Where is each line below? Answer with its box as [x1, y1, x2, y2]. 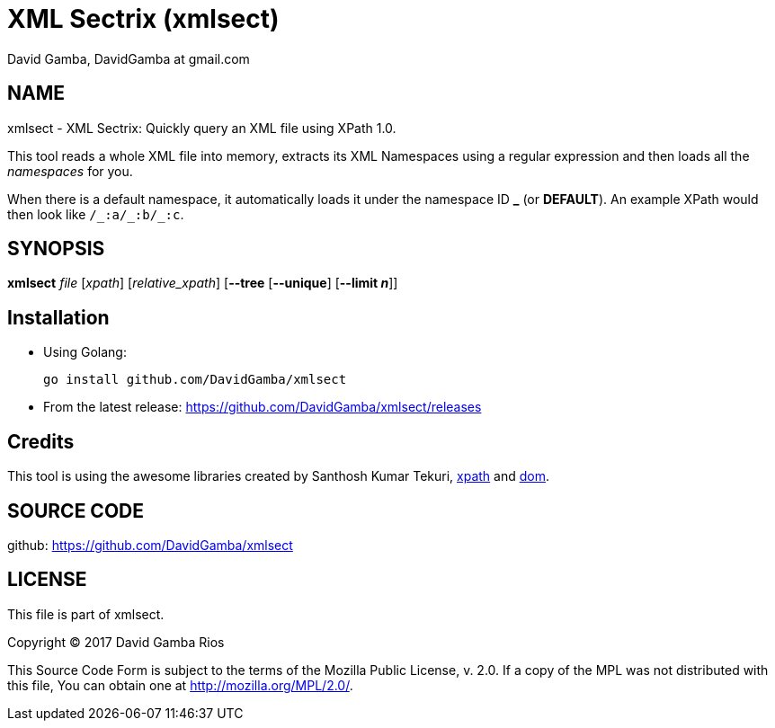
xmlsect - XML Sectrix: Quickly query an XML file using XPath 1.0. [7, 120, 396, 136]
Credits [7, 430, 75, 453]
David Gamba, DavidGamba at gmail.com [7, 50, 250, 67]
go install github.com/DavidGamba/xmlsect [43, 372, 347, 387]
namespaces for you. [7, 163, 133, 179]
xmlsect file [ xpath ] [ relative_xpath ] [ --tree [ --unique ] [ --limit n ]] [7, 275, 398, 291]
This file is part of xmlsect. [7, 606, 165, 622]
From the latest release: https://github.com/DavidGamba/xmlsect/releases [43, 399, 482, 415]
